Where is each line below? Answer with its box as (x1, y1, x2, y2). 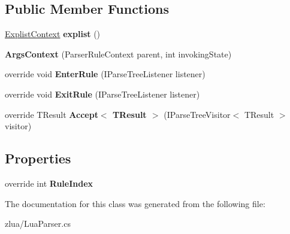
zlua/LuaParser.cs (5, 217, 71, 230)
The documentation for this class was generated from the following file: (5, 197, 265, 209)
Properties (5, 149, 71, 168)
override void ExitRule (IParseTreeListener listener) (5, 87, 200, 100)
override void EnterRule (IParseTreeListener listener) (5, 68, 206, 80)
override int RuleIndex (5, 177, 93, 189)
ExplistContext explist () (5, 28, 101, 40)
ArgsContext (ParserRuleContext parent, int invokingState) (5, 47, 232, 60)
